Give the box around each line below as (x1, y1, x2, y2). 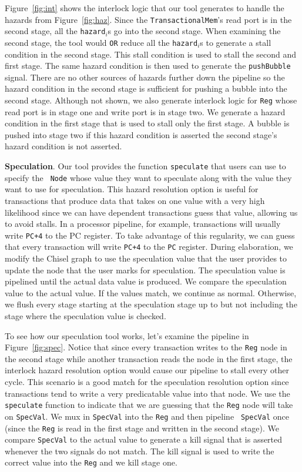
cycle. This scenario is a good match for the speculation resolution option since (5, 376, 289, 388)
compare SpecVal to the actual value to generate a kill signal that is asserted (5, 433, 283, 446)
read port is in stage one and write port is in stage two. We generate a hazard (5, 105, 286, 118)
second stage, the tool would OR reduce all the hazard (5, 36, 198, 48)
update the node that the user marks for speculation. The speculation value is (5, 263, 286, 276)
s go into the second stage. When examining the (108, 25, 281, 37)
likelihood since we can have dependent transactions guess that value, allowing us (5, 206, 298, 218)
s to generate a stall (200, 36, 271, 48)
